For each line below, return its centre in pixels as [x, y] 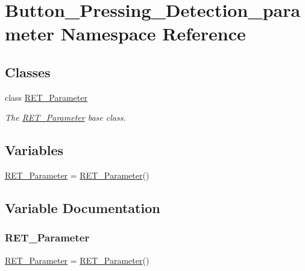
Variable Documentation [83, 208]
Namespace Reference [153, 33]
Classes [28, 72]
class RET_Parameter [46, 97]
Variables [34, 150]
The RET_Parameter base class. [65, 117]
